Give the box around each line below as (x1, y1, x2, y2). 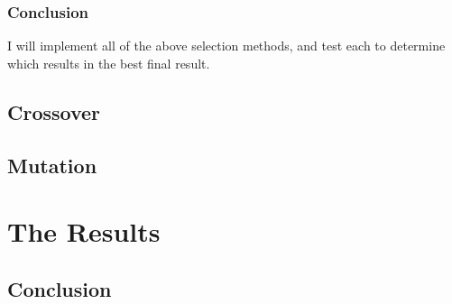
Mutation (7, 151, 97, 179)
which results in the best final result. (7, 53, 210, 72)
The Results (7, 213, 161, 250)
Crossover (7, 97, 101, 125)
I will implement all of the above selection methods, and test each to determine (7, 36, 446, 55)
